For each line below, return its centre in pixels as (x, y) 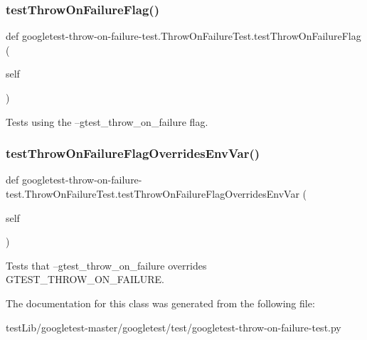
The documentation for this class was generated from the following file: (160, 303)
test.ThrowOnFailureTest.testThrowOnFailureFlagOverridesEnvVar (153, 193)
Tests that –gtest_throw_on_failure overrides (106, 265)
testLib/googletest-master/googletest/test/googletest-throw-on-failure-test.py (174, 327)
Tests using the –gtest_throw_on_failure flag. (107, 121)
